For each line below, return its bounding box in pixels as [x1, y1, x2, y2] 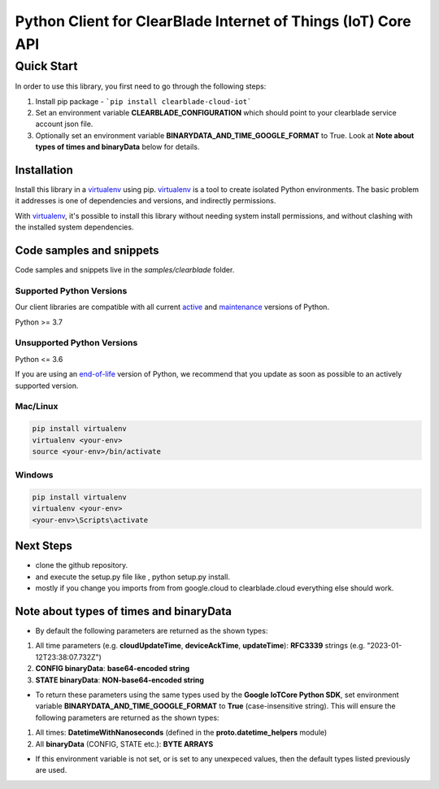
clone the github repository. [35, 560, 128, 570]
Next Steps [15, 539, 72, 553]
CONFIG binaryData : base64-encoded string [35, 664, 190, 673]
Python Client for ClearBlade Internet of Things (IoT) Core [15, 12, 411, 30]
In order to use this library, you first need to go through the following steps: [15, 81, 267, 91]
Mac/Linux [15, 401, 59, 412]
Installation [15, 163, 73, 177]
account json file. [35, 119, 93, 129]
